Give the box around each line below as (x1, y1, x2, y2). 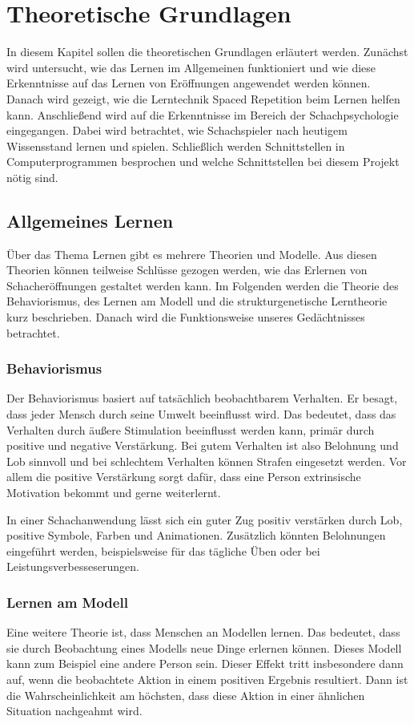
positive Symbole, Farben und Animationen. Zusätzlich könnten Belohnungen (6, 527, 386, 544)
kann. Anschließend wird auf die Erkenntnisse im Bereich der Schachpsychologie (6, 106, 399, 123)
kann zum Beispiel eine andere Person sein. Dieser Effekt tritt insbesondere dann (6, 655, 404, 672)
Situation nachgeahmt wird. (6, 702, 143, 719)
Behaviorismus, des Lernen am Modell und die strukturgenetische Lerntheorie (6, 293, 388, 309)
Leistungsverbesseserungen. (6, 558, 139, 575)
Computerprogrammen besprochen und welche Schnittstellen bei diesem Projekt (6, 153, 400, 170)
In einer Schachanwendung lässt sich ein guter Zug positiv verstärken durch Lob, (6, 511, 403, 528)
